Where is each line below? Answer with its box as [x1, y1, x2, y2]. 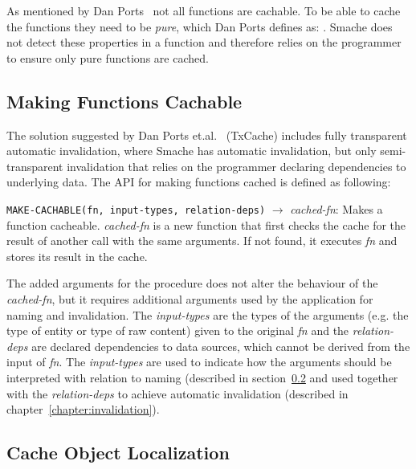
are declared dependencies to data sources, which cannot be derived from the [31, 337, 410, 354]
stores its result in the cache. [6, 247, 148, 264]
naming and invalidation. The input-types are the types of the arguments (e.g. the [6, 306, 409, 323]
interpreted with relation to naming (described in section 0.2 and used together [6, 369, 398, 385]
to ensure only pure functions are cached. [6, 49, 209, 66]
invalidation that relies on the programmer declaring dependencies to [67, 157, 406, 174]
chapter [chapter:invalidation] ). [6, 401, 160, 418]
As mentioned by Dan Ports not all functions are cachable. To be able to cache [6, 2, 401, 18]
